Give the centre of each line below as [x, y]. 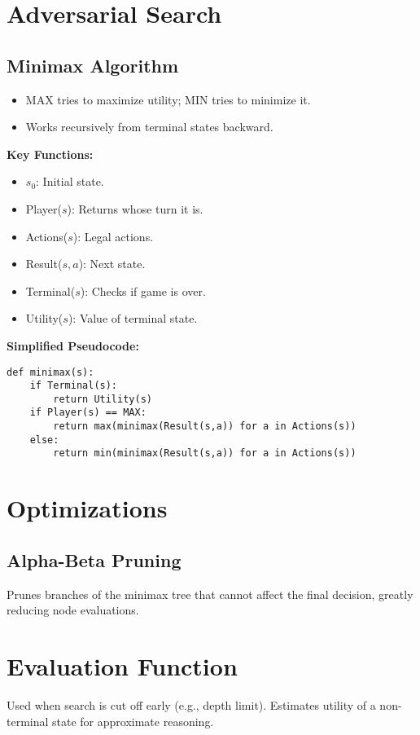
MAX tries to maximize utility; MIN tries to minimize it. [168, 99]
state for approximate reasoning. [133, 721]
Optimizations [87, 508]
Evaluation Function [122, 666]
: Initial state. [70, 181]
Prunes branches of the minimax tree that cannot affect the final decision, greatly [210, 594]
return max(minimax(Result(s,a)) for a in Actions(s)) [205, 427]
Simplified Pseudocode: [73, 345]
